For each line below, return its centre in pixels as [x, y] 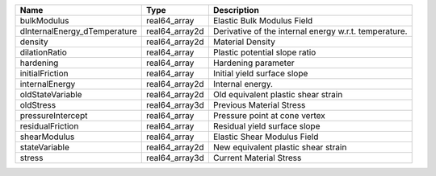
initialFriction [44, 74]
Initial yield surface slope [260, 74]
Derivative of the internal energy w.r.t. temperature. [310, 31]
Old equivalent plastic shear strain [278, 94]
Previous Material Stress [259, 105]
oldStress [38, 105]
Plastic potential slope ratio [264, 52]
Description [236, 10]
